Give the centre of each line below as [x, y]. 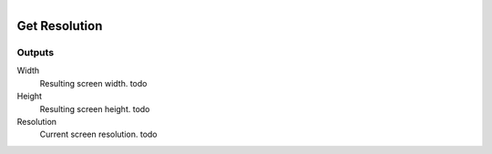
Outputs [36, 52]
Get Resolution [60, 26]
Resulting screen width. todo [93, 83]
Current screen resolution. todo [99, 134]
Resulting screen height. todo [95, 108]
